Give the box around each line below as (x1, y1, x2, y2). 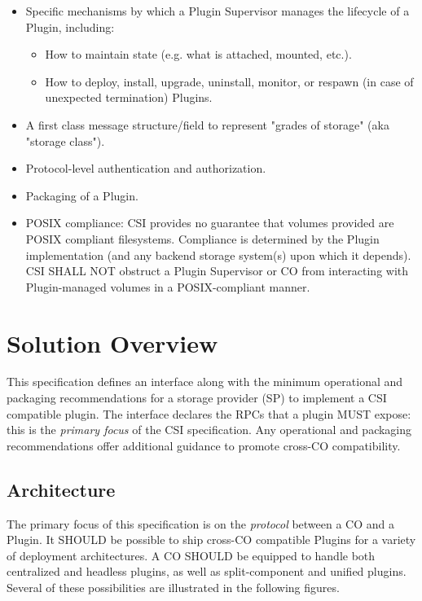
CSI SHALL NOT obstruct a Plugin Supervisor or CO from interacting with (25, 262, 409, 279)
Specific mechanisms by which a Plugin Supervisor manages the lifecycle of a (25, 2, 410, 19)
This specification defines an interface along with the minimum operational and (7, 373, 403, 390)
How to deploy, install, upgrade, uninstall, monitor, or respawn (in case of (45, 72, 414, 90)
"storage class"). (25, 132, 105, 149)
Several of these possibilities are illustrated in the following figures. (7, 578, 340, 595)
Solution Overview (7, 326, 218, 359)
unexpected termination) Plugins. (45, 89, 213, 106)
